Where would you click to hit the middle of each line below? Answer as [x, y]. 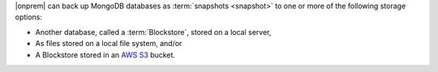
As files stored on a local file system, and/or [109, 44]
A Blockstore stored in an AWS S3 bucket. [105, 55]
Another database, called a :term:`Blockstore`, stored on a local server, [153, 32]
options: [29, 17]
